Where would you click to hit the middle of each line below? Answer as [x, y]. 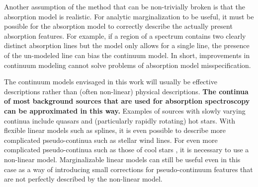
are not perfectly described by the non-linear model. [83, 179]
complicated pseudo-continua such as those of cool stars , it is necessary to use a [127, 150]
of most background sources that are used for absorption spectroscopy [127, 101]
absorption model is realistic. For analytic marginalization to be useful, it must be [129, 16]
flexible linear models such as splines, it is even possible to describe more [115, 130]
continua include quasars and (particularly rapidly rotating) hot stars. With [120, 120]
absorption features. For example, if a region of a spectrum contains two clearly [125, 35]
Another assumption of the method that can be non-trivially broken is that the [125, 6]
